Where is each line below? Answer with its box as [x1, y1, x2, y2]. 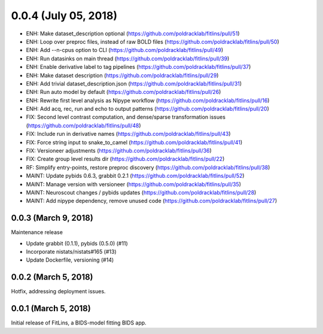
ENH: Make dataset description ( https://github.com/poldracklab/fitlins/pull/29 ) [26, 72, 219, 79]
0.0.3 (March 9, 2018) [11, 213, 94, 223]
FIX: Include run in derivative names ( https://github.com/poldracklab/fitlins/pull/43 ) [26, 130, 231, 138]
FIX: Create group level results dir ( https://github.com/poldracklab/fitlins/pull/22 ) [26, 156, 225, 163]
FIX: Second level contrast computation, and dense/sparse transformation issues [26, 114, 226, 121]
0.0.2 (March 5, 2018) [11, 272, 93, 283]
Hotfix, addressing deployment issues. [11, 288, 106, 295]
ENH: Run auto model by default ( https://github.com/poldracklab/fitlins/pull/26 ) [26, 89, 221, 96]
